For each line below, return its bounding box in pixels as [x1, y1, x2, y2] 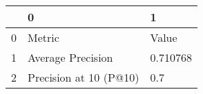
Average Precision [28, 49, 113, 65]
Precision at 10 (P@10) [28, 69, 139, 85]
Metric [28, 30, 59, 45]
